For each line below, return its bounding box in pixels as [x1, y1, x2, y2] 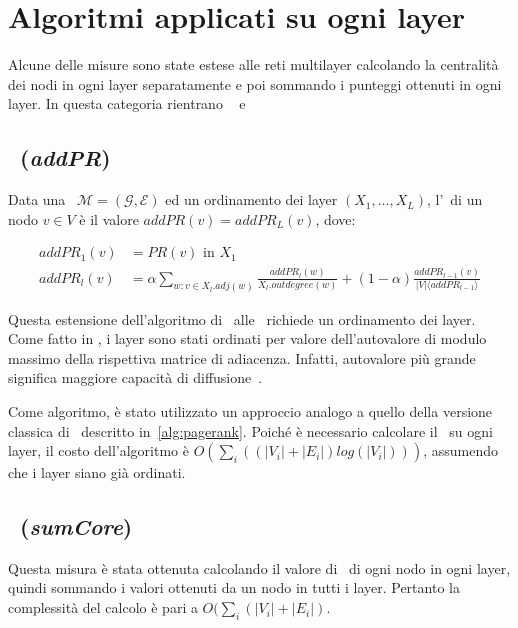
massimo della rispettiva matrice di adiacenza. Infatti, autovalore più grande [8, 347, 476, 368]
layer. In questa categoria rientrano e [8, 93, 246, 114]
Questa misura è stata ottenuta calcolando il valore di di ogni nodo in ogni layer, [8, 557, 511, 578]
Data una [8, 189, 66, 210]
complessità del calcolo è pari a [8, 597, 198, 618]
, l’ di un [426, 189, 483, 210]
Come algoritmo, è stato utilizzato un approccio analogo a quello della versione [8, 400, 493, 421]
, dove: [315, 208, 356, 229]
